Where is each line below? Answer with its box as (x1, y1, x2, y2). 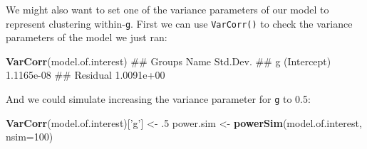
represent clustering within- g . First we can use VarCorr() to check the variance (6, 16, 353, 31)
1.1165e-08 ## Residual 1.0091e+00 (6, 67, 165, 82)
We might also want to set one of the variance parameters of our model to (6, 2, 329, 16)
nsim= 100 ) (6, 129, 53, 144)
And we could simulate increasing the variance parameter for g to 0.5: (6, 92, 311, 106)
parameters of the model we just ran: (6, 30, 167, 45)
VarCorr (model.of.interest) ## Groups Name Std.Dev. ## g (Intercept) (6, 53, 331, 68)
